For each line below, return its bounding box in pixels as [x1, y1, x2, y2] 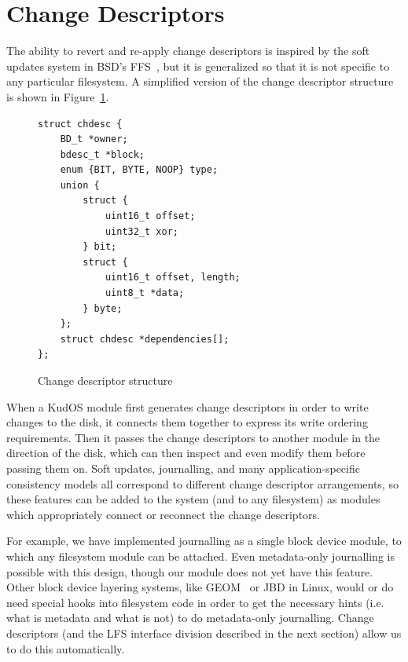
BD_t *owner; [60, 133, 128, 145]
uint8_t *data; [105, 287, 185, 299]
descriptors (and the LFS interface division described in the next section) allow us [6, 624, 402, 641]
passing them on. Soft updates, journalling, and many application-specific [6, 459, 360, 476]
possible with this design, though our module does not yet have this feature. [6, 563, 373, 580]
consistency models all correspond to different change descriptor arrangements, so [6, 475, 399, 492]
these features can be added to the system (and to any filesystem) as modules [6, 491, 380, 507]
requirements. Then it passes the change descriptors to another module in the [6, 429, 380, 445]
